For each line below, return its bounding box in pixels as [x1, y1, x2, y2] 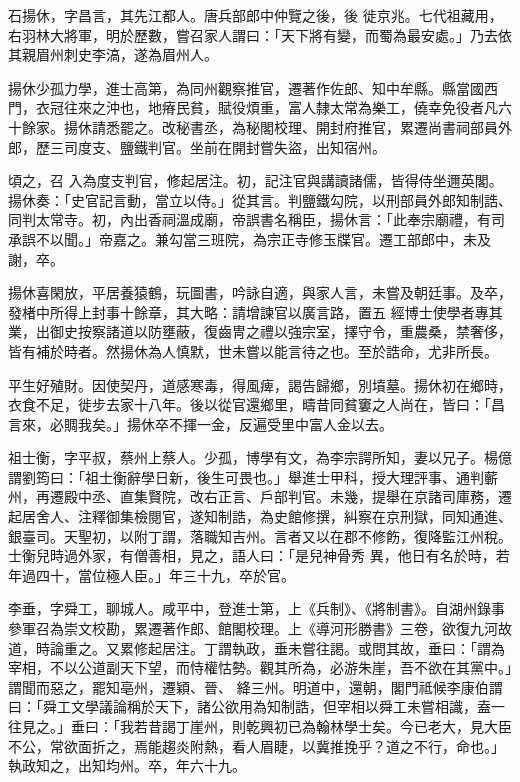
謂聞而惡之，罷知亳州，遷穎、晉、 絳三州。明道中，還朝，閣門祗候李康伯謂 [8, 676, 503, 697]
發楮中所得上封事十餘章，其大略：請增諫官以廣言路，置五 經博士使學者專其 [8, 301, 503, 322]
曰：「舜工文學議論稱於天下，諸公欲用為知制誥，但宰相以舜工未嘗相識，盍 [8, 696, 491, 717]
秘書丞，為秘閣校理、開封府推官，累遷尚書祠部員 [175, 116, 498, 137]
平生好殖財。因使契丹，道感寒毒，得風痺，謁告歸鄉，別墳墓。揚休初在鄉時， [8, 374, 512, 395]
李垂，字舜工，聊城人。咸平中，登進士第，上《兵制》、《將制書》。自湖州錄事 [8, 598, 505, 619]
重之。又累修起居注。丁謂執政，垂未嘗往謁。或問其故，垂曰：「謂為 [63, 637, 505, 658]
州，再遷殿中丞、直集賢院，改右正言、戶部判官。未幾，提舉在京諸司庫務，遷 [8, 486, 512, 507]
